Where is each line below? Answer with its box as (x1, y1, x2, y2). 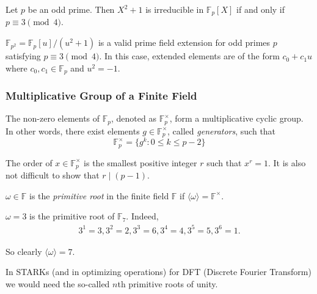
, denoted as (111, 112, 156, 125)
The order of (5, 156, 53, 169)
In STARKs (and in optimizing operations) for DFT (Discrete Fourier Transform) (5, 265, 312, 278)
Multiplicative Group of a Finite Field (5, 88, 197, 103)
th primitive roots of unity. (117, 277, 218, 290)
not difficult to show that (5, 169, 100, 182)
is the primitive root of (29, 210, 115, 222)
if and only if (236, 3, 285, 15)
